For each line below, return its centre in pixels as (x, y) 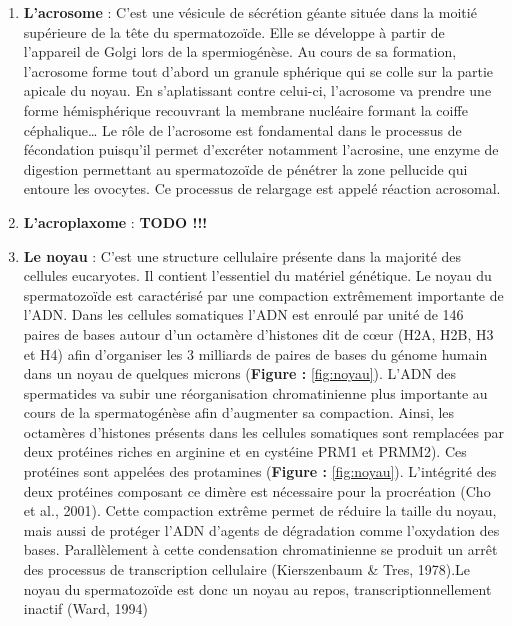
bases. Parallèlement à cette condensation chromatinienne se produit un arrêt (260, 549)
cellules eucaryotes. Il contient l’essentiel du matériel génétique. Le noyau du (257, 275)
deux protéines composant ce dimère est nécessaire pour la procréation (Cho (257, 490)
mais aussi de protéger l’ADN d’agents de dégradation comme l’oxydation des (261, 529)
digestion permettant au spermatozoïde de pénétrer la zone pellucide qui (245, 168)
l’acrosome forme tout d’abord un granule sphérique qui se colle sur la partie (258, 70)
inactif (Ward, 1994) (85, 608)
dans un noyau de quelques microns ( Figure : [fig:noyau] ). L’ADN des (240, 373)
